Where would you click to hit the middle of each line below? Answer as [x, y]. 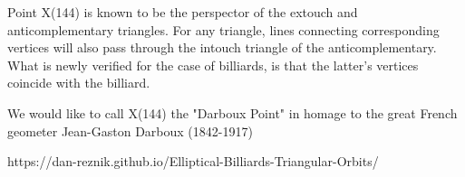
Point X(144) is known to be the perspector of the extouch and [183, 12]
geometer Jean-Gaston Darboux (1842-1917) [130, 130]
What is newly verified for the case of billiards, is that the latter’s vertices [213, 65]
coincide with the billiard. [79, 83]
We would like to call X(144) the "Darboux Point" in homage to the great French [232, 112]
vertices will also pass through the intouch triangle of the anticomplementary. [222, 47]
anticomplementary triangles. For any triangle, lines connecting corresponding [223, 29]
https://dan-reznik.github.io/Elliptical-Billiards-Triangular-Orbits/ [193, 161]
